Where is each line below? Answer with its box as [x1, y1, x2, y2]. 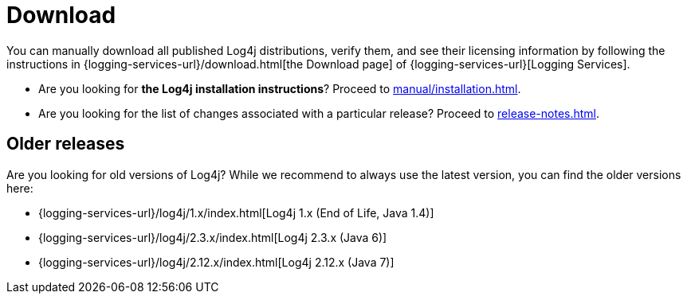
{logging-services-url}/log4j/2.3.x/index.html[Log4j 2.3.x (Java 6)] [38, 230, 387, 244]
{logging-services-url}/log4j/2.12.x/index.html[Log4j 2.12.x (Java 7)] [38, 255, 395, 269]
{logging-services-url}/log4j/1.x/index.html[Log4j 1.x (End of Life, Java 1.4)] [38, 205, 434, 220]
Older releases [6, 134, 125, 154]
